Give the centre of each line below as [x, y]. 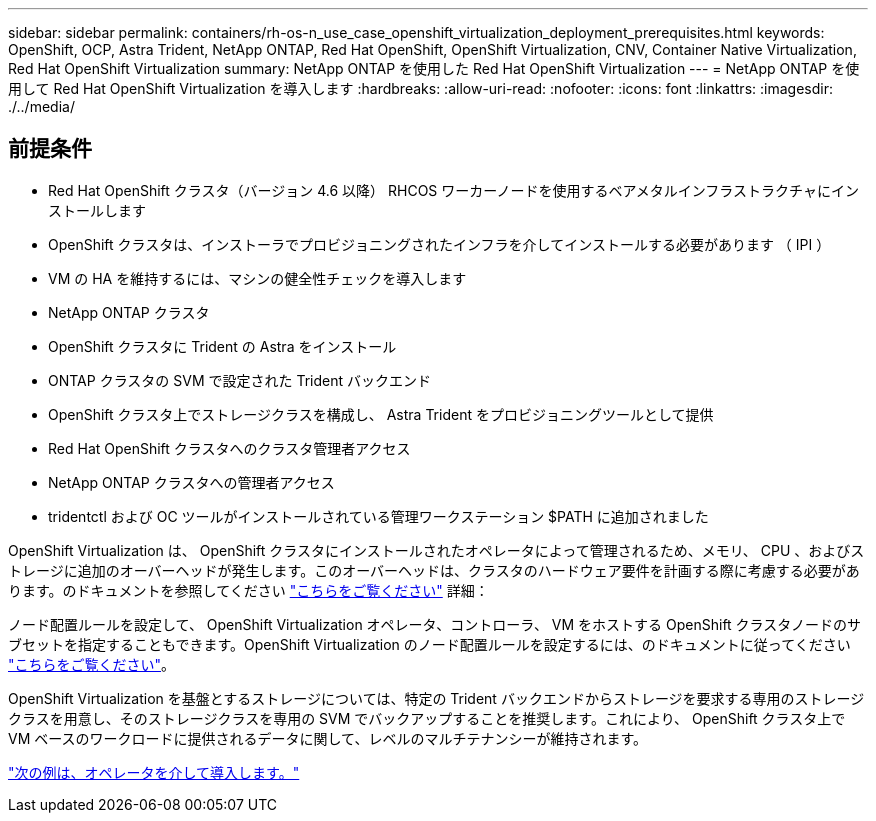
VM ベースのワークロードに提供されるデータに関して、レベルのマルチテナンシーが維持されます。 [328, 738]
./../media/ [41, 106]
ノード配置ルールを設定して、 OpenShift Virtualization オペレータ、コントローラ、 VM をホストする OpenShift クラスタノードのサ [434, 624]
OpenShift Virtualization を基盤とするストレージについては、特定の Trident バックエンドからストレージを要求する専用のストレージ [436, 698]
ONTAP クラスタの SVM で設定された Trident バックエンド [240, 380]
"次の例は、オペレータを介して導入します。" [154, 772]
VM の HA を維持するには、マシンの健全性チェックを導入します [257, 278]
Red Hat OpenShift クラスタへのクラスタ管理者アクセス [229, 448]
